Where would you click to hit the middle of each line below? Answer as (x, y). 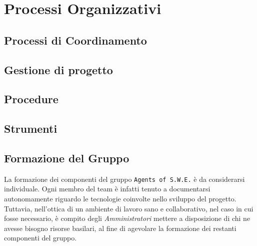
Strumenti (31, 129)
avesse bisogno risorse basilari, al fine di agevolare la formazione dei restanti (120, 228)
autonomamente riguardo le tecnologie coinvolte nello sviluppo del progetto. (120, 198)
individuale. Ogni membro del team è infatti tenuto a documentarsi (107, 189)
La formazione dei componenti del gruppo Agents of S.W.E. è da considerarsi (124, 179)
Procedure (31, 99)
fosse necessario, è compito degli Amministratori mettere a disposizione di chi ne (127, 218)
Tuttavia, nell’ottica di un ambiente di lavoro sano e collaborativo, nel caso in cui (129, 208)
